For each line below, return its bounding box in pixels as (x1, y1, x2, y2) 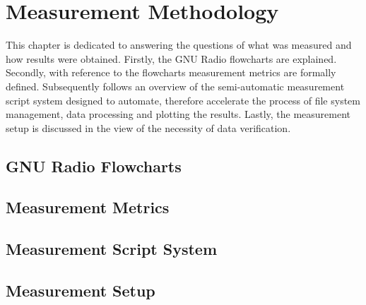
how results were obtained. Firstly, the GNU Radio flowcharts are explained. (6, 51, 337, 66)
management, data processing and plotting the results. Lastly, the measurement (6, 107, 351, 121)
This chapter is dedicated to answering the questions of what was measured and (6, 37, 352, 52)
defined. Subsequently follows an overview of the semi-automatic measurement (6, 78, 345, 93)
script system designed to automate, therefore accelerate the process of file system (6, 92, 360, 107)
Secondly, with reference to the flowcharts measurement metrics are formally (6, 65, 336, 80)
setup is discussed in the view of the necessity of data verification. (6, 120, 291, 135)
